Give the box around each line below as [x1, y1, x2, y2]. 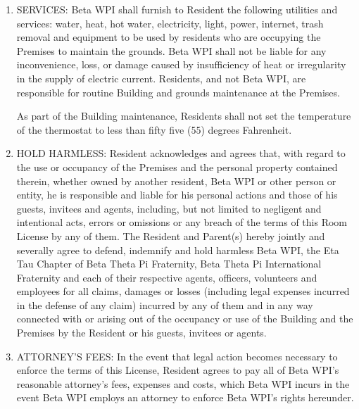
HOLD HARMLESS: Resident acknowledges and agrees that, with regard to [16, 146, 346, 161]
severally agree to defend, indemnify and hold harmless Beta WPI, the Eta [16, 242, 339, 257]
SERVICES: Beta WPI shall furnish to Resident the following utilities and [16, 2, 338, 16]
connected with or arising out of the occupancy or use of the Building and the [16, 311, 353, 326]
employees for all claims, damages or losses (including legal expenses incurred [16, 284, 350, 298]
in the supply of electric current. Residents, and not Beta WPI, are [16, 70, 306, 85]
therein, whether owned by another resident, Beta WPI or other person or [16, 173, 336, 188]
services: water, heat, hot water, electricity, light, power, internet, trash [16, 15, 324, 30]
